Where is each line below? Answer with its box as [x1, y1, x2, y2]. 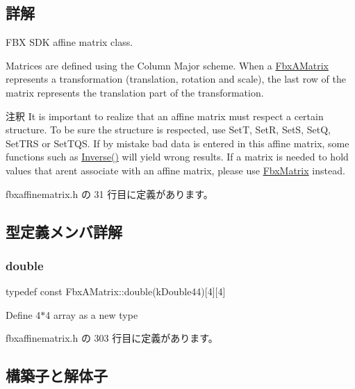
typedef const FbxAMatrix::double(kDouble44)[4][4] [6, 284, 226, 299]
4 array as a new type [45, 307, 138, 322]
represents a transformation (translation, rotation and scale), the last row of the [6, 72, 346, 86]
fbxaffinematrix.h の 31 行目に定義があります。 [6, 186, 213, 201]
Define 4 [6, 307, 41, 322]
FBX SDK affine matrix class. [6, 35, 133, 49]
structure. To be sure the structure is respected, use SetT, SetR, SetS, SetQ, [6, 122, 331, 137]
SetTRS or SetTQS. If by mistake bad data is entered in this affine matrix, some [6, 135, 349, 150]
